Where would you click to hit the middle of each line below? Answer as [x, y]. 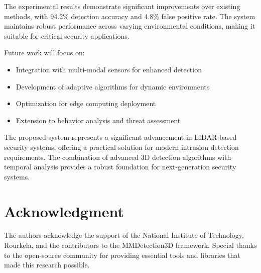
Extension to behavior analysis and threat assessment [98, 120]
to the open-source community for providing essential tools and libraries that [122, 255]
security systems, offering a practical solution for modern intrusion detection [121, 147]
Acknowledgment [64, 211]
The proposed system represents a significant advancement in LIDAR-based [120, 137]
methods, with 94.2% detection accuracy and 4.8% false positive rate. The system [130, 16]
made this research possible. [47, 265]
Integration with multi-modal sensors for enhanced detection [109, 69]
